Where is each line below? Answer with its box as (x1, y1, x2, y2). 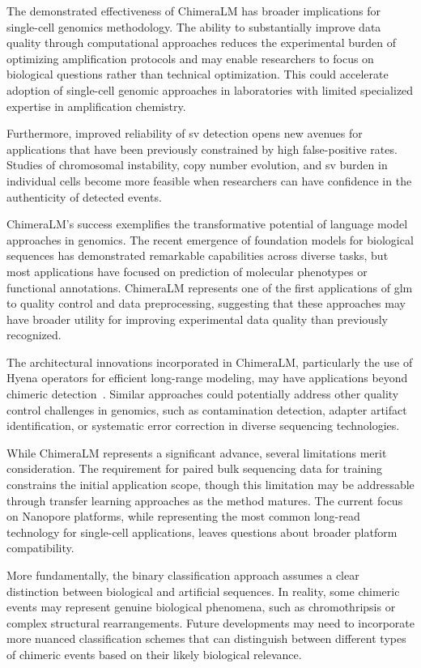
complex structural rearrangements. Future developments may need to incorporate (6, 614, 415, 631)
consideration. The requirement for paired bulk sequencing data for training (6, 460, 383, 477)
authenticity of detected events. (6, 188, 162, 205)
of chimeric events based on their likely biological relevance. (6, 645, 302, 662)
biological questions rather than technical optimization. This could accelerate (6, 66, 389, 83)
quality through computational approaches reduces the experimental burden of (6, 34, 397, 51)
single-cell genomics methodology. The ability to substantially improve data (6, 18, 381, 35)
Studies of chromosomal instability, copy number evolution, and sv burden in (6, 156, 388, 173)
